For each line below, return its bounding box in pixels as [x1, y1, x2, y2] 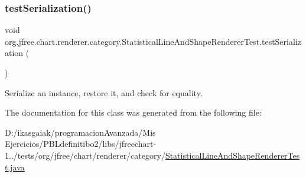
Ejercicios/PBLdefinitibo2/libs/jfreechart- [5, 137, 157, 150]
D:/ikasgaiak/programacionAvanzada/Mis [5, 126, 156, 138]
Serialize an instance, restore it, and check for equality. [5, 86, 203, 99]
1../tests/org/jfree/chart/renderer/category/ [5, 149, 165, 161]
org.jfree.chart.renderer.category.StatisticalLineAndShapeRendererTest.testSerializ [5, 35, 301, 47]
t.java [5, 160, 25, 173]
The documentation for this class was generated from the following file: [5, 106, 262, 119]
